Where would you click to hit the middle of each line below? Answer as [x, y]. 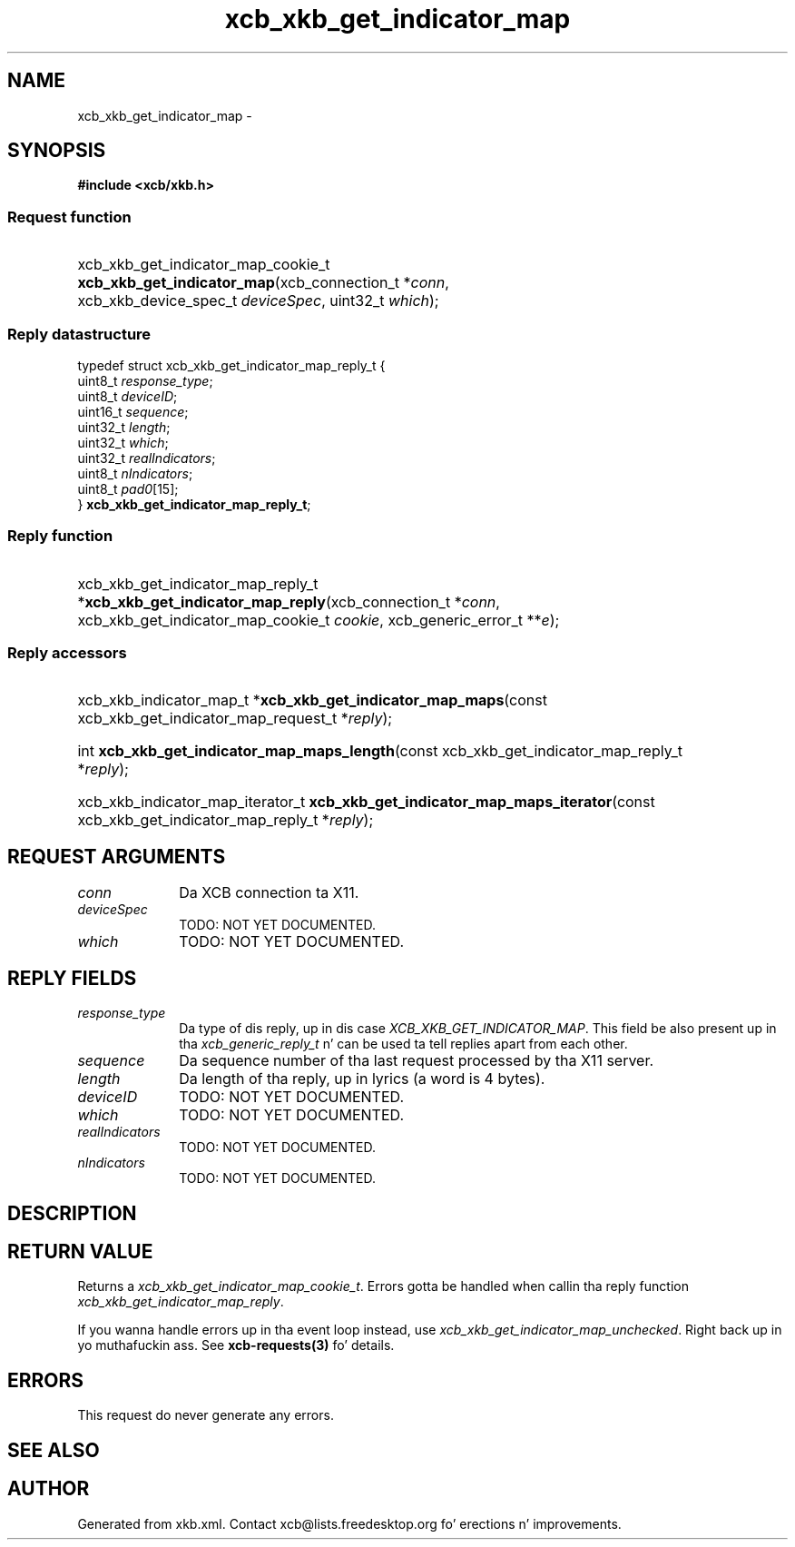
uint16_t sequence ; [133, 411]
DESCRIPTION [72, 1213]
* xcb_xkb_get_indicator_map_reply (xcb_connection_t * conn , [289, 601]
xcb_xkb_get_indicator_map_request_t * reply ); [235, 719]
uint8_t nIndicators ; [135, 473]
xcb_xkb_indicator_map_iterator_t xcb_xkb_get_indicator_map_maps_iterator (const [366, 802]
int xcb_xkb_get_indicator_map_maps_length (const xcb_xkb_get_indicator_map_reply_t [380, 751]
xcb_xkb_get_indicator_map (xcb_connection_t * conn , [263, 283]
